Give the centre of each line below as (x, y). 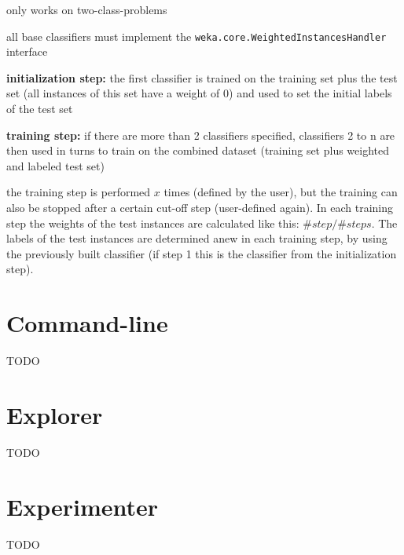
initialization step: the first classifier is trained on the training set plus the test (202, 77)
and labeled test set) (55, 165)
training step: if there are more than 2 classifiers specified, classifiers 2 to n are (201, 135)
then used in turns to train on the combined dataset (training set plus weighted (198, 150)
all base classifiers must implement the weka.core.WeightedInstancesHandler (196, 36)
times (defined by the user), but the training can (281, 192)
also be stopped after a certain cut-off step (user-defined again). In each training (200, 207)
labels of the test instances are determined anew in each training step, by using (197, 238)
